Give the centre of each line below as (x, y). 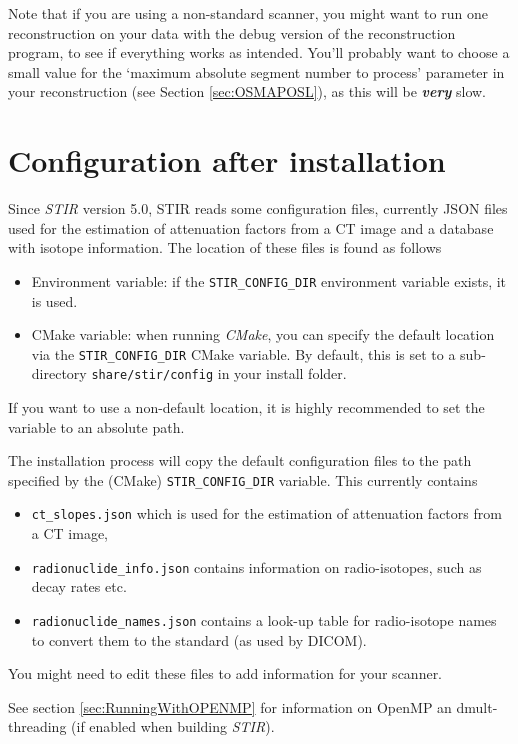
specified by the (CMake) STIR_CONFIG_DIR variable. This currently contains (243, 479)
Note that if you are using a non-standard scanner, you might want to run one (248, 13)
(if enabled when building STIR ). (173, 726)
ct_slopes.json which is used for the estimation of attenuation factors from (266, 513)
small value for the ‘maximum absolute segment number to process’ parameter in (256, 71)
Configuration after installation (227, 160)
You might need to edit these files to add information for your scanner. (225, 673)
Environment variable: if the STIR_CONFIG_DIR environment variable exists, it (269, 280)
